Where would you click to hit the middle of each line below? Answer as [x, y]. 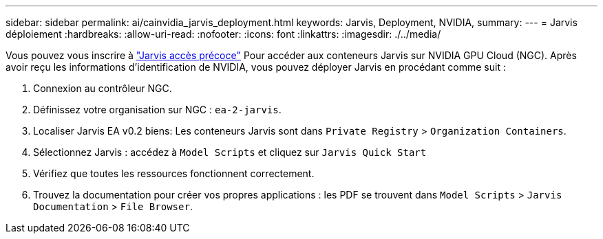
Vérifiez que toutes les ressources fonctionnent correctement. [174, 173]
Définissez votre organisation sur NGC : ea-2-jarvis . [157, 110]
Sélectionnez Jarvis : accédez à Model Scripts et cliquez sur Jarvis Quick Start [230, 152]
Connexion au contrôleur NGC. [103, 88]
